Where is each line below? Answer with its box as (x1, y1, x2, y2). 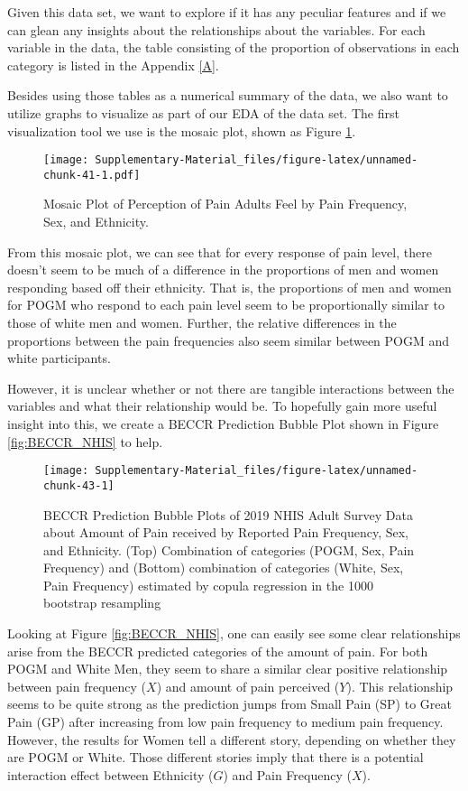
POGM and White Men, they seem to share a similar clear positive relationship (7, 659, 448, 678)
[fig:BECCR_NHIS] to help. (7, 432, 163, 451)
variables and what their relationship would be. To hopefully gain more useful (7, 396, 437, 415)
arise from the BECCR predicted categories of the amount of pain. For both (7, 641, 428, 660)
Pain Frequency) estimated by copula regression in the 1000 (43, 575, 373, 594)
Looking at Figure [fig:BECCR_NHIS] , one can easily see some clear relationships (7, 624, 461, 643)
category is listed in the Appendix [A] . (7, 55, 219, 74)
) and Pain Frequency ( (223, 765, 352, 784)
